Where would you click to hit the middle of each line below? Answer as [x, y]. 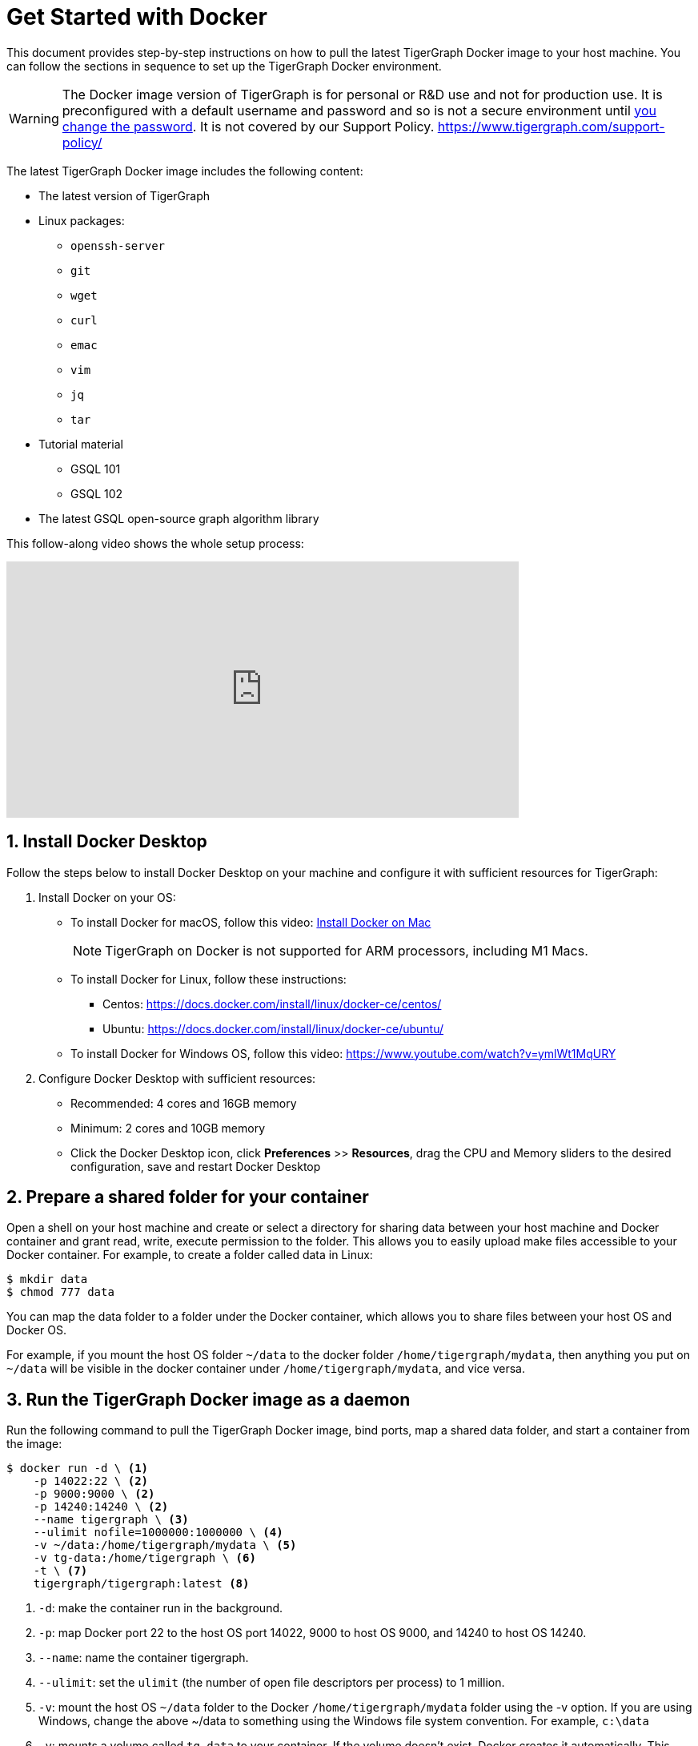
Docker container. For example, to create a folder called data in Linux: [190, 1255]
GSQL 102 [97, 493]
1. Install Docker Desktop [107, 842]
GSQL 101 [96, 469]
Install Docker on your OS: [107, 897]
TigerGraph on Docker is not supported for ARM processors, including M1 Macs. [347, 950]
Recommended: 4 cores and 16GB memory [184, 1103]
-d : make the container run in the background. [161, 1608]
